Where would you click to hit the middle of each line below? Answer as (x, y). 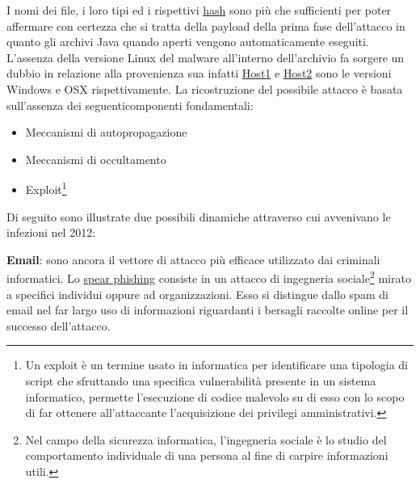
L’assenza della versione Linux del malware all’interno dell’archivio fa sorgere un (206, 57)
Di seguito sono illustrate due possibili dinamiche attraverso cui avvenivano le (199, 216)
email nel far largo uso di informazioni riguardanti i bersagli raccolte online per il (208, 310)
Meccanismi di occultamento (96, 159)
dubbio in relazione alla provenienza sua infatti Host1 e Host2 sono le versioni (199, 73)
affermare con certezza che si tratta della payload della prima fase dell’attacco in (206, 25)
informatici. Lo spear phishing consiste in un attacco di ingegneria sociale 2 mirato (209, 277)
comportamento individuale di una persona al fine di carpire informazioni (207, 455)
